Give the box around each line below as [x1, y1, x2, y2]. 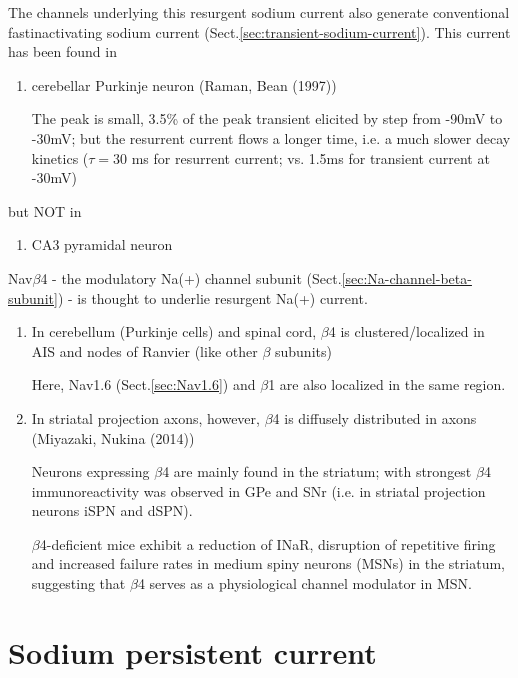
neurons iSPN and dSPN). [31, 500, 193, 521]
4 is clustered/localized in [328, 321, 485, 342]
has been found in [8, 41, 117, 62]
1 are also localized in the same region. [268, 374, 506, 395]
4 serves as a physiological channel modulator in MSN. [137, 573, 472, 594]
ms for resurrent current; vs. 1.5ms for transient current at [131, 147, 490, 168]
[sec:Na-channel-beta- [341, 267, 472, 288]
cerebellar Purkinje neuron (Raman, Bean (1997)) [31, 74, 337, 95]
